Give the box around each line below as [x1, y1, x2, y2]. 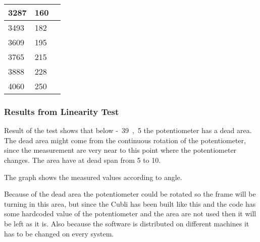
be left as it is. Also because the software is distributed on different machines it [4, 218, 249, 228]
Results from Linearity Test [4, 105, 119, 117]
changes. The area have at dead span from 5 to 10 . [4, 155, 161, 165]
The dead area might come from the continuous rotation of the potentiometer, [4, 135, 246, 145]
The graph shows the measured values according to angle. [4, 171, 182, 182]
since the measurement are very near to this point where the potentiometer [4, 145, 237, 155]
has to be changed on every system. [4, 228, 114, 238]
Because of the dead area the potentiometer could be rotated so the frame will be [4, 189, 256, 199]
